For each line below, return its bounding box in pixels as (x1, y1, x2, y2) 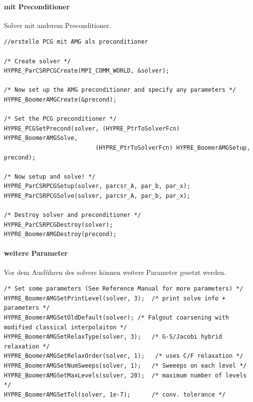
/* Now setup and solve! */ (4, 173, 96, 180)
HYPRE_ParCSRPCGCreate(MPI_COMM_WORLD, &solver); (4, 67, 169, 75)
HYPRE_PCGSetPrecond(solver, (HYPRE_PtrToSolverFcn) (4, 125, 180, 132)
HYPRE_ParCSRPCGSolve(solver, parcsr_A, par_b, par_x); (4, 192, 191, 199)
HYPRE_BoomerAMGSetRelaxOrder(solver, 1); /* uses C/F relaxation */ (4, 352, 243, 360)
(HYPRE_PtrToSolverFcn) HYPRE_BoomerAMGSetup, (95, 144, 251, 151)
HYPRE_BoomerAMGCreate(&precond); (4, 96, 117, 103)
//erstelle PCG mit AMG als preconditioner (4, 38, 148, 46)
